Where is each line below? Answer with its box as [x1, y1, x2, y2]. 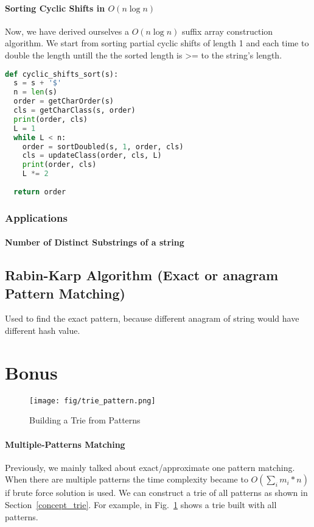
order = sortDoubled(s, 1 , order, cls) [22, 142, 184, 151]
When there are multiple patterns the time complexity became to [5, 473, 248, 486]
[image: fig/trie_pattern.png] [29, 396, 156, 405]
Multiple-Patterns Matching [5, 437, 125, 450]
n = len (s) [13, 88, 57, 97]
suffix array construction [181, 24, 273, 37]
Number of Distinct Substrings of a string [5, 236, 184, 249]
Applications [5, 210, 68, 225]
